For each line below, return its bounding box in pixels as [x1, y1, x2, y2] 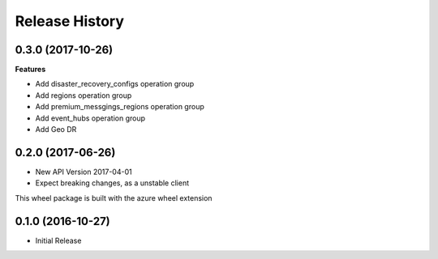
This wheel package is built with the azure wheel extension [15, 193, 213, 202]
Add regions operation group [35, 90, 132, 100]
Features [15, 65, 46, 74]
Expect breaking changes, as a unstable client [35, 178, 190, 188]
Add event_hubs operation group [35, 113, 146, 123]
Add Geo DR [35, 125, 77, 134]
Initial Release [35, 236, 82, 245]
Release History [15, 12, 125, 30]
